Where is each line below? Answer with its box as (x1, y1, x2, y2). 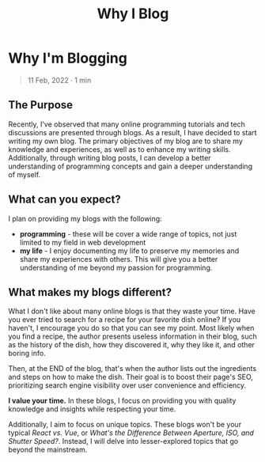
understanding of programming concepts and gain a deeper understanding (8, 161, 253, 171)
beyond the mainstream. (8, 445, 88, 455)
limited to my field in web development (19, 237, 146, 247)
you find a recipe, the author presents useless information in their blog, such (8, 331, 257, 341)
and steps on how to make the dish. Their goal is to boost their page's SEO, (8, 373, 253, 382)
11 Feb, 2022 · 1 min (27, 75, 92, 85)
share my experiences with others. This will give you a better (19, 254, 218, 263)
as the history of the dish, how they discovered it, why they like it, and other (8, 340, 256, 350)
